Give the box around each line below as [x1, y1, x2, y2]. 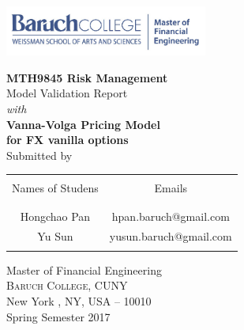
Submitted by [6, 146, 73, 163]
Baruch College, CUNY [6, 277, 128, 294]
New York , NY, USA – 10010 [6, 293, 152, 309]
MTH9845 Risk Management [6, 69, 168, 85]
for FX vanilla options [6, 131, 129, 148]
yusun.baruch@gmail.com [109, 227, 232, 244]
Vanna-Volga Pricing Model [6, 116, 160, 132]
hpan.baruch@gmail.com [111, 207, 230, 224]
